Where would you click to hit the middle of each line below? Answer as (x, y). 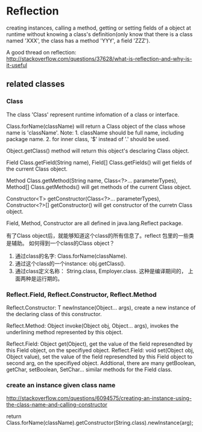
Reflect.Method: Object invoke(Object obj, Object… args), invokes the (93, 326)
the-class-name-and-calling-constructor (57, 405)
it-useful (17, 65)
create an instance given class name (61, 385)
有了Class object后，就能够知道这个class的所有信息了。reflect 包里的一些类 (100, 235)
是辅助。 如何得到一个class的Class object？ (61, 243)
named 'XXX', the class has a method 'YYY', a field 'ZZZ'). (78, 40)
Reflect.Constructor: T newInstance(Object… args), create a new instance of (101, 307)
